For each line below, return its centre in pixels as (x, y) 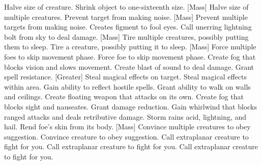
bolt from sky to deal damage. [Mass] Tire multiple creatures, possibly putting (126, 36)
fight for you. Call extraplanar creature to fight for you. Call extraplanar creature (131, 146)
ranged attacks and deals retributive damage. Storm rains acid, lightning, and (125, 116)
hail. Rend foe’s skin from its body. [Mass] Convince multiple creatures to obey (127, 127)
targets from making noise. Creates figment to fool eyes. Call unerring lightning (128, 27)
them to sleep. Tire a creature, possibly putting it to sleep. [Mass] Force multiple (130, 47)
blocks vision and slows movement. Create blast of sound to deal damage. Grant (129, 66)
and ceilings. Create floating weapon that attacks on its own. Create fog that (124, 97)
